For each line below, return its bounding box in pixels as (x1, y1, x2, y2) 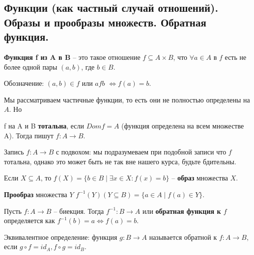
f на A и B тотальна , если (4, 120, 85, 130)
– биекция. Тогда (54, 205, 104, 216)
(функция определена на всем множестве (121, 120, 244, 130)
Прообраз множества (4, 189, 67, 199)
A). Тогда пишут (4, 130, 54, 140)
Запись (4, 147, 24, 157)
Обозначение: (4, 78, 44, 88)
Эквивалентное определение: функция (4, 231, 117, 242)
